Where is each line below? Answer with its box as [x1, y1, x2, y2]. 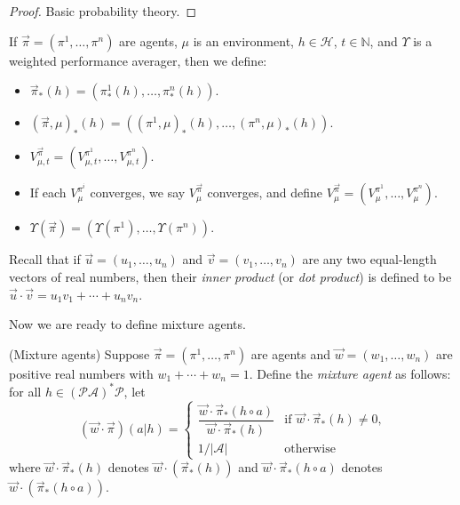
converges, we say [90, 183, 186, 202]
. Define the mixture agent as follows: [249, 364, 451, 382]
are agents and [250, 344, 331, 363]
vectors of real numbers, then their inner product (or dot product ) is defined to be [9, 267, 452, 285]
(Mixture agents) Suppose [9, 344, 150, 363]
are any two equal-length [302, 250, 437, 269]
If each [29, 183, 67, 202]
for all [9, 381, 42, 400]
